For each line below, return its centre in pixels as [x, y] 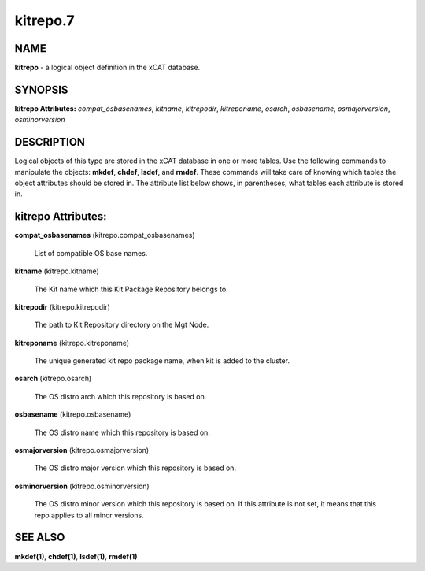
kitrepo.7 [44, 20]
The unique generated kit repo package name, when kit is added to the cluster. [162, 361]
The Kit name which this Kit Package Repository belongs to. [131, 289]
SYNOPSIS [41, 89]
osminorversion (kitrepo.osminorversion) [82, 486]
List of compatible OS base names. [91, 253]
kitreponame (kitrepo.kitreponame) [72, 343]
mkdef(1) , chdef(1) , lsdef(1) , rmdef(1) [76, 556]
